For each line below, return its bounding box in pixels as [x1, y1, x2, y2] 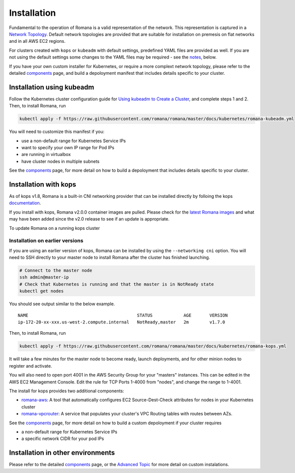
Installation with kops [9, 180, 76, 189]
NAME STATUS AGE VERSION [18, 313, 228, 318]
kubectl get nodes [19, 288, 64, 294]
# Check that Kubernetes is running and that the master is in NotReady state [19, 281, 214, 287]
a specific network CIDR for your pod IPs [21, 436, 104, 441]
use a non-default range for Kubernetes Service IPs [21, 138, 126, 144]
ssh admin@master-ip [19, 275, 69, 280]
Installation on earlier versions [9, 237, 84, 244]
